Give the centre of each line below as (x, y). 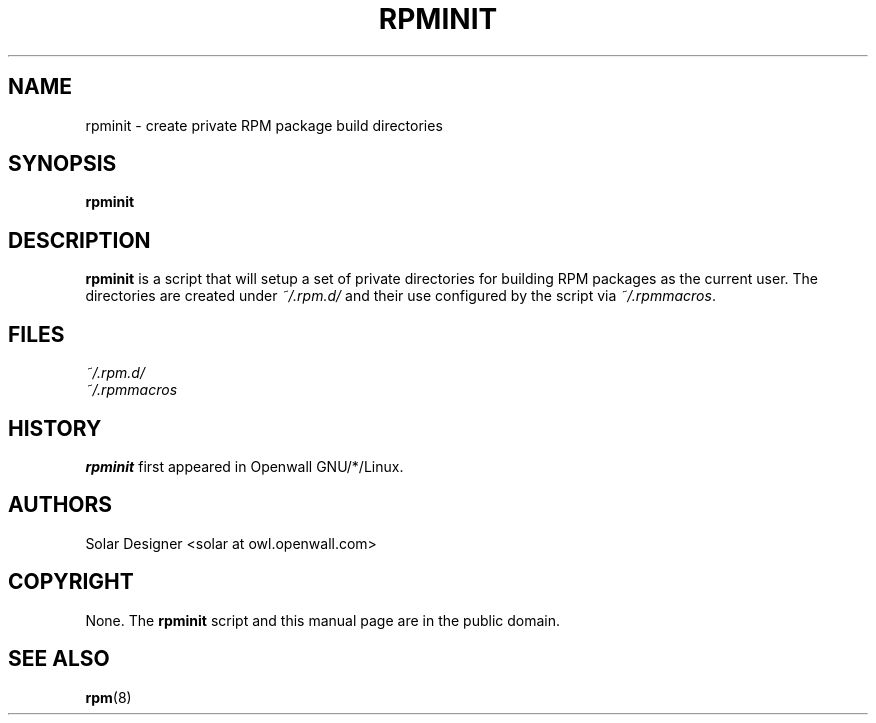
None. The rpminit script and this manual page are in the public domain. (323, 620)
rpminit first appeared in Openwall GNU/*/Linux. (244, 466)
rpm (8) (108, 697)
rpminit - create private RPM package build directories (264, 125)
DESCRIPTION (79, 240)
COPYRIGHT (71, 582)
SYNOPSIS (62, 164)
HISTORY (55, 428)
